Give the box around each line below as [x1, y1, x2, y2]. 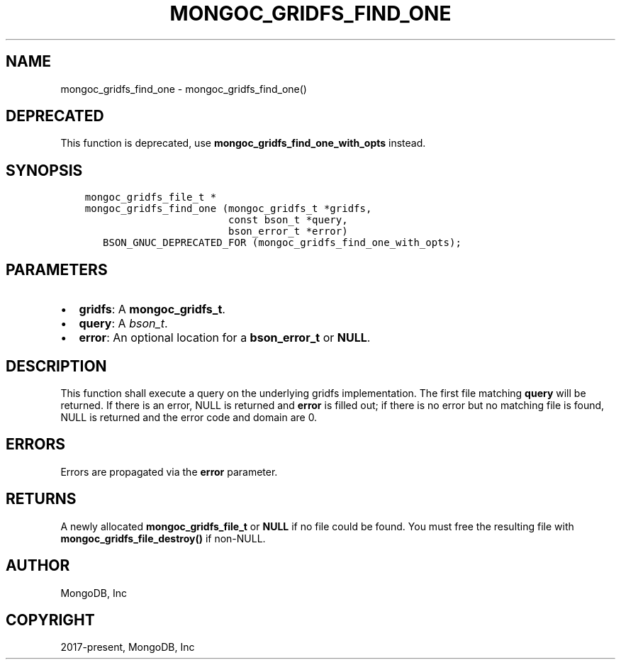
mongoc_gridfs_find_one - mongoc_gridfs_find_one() [60, 82, 307, 95]
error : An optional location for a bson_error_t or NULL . [79, 330, 371, 345]
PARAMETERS [6, 260, 108, 279]
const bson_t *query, [228, 214, 348, 226]
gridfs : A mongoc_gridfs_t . [79, 302, 225, 317]
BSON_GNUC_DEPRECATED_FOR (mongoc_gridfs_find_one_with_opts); [103, 237, 461, 249]
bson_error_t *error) [228, 225, 348, 238]
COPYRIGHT [6, 610, 95, 629]
